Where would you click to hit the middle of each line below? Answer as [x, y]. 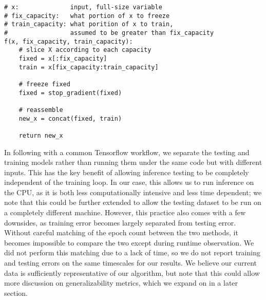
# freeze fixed [44, 84]
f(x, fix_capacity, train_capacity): [69, 41]
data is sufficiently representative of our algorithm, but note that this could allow [132, 273]
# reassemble [41, 110]
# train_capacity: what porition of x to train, [89, 24]
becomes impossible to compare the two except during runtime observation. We [129, 242]
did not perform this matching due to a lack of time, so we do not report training [132, 252]
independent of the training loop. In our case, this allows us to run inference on [129, 182]
